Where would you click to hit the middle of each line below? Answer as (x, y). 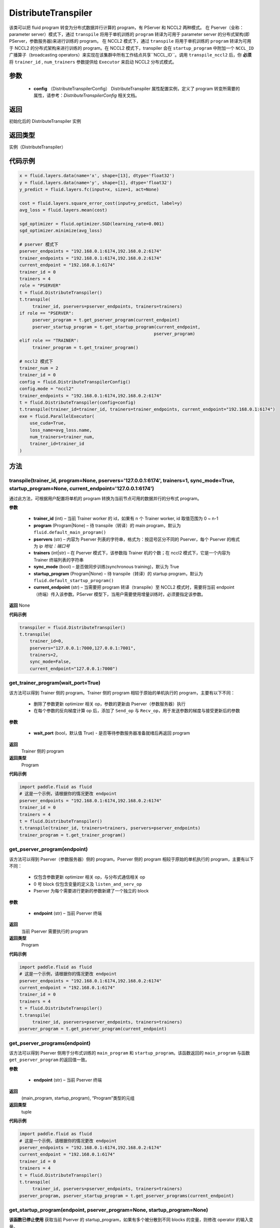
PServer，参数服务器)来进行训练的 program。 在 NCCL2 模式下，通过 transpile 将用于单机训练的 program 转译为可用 (130, 41)
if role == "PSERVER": (47, 313)
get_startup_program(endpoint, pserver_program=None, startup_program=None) (109, 1210)
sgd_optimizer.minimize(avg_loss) (61, 231)
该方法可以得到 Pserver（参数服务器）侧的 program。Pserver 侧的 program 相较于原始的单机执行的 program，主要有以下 (131, 859)
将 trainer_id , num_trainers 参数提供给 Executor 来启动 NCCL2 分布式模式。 (93, 62)
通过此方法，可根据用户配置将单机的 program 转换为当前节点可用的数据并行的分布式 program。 (105, 498)
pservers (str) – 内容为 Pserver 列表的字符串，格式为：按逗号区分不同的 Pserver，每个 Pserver (129, 539)
